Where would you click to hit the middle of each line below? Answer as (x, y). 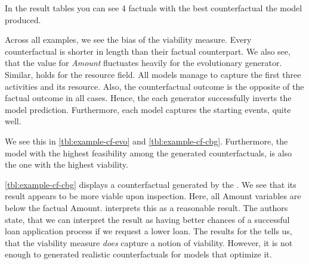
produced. (23, 19)
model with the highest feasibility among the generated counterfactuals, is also (149, 153)
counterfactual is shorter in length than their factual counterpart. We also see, (148, 51)
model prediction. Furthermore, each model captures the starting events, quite (148, 109)
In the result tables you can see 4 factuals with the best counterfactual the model (154, 8)
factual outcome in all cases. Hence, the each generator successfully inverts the (148, 98)
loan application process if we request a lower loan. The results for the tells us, (149, 231)
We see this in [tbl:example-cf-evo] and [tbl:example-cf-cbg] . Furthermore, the (146, 141)
